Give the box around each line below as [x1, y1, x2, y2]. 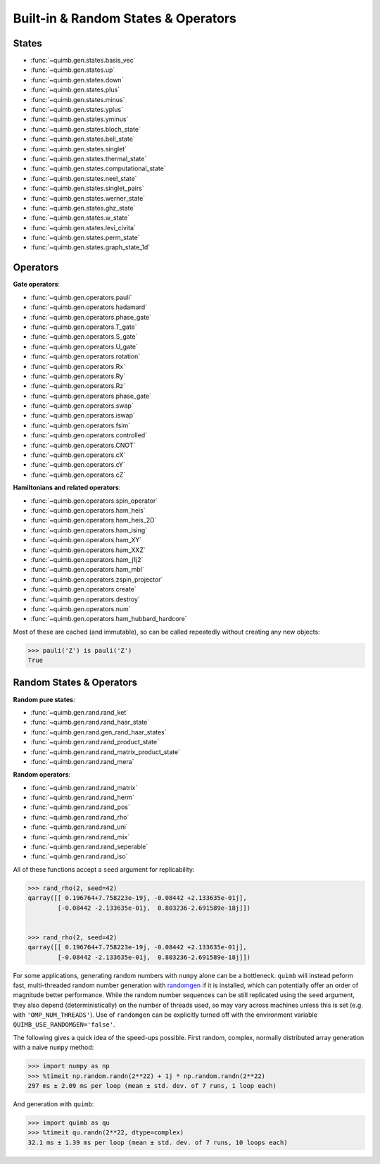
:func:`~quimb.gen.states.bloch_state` [30, 125, 141, 133]
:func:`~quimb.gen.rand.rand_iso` [30, 852, 128, 861]
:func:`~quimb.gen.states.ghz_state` [30, 204, 136, 212]
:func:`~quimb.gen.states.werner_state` [30, 194, 146, 202]
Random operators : [13, 770, 71, 779]
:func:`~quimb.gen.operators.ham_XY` [30, 536, 142, 544]
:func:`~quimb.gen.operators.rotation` [30, 352, 141, 361]
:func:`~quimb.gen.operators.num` [30, 604, 131, 613]
